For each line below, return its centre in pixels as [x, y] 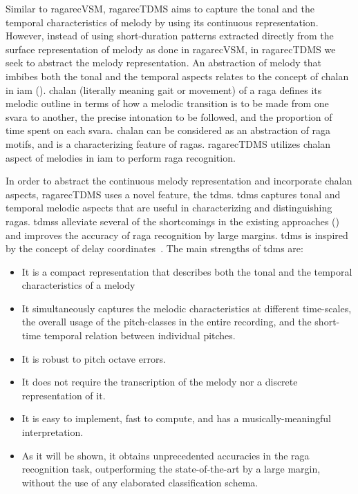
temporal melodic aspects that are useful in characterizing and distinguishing [169, 208]
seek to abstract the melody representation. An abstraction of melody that [164, 63]
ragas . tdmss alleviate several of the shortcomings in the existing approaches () [172, 221]
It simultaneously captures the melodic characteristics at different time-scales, [187, 308]
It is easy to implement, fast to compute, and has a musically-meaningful [176, 418]
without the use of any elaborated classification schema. [140, 482]
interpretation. [53, 432]
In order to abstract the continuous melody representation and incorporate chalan [179, 181]
